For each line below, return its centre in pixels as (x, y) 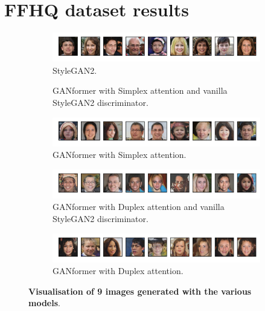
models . (44, 303)
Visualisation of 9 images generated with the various (140, 291)
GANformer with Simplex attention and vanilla (140, 90)
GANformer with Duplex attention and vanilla (139, 207)
